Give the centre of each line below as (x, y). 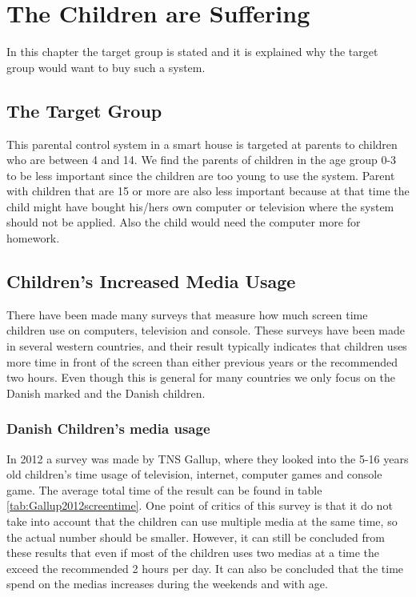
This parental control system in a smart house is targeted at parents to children (202, 144)
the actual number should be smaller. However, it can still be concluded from (196, 537)
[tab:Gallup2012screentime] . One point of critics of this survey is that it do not (200, 505)
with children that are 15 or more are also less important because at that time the (208, 191)
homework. (33, 238)
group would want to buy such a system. (106, 67)
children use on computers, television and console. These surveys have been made (206, 330)
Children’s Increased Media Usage (151, 281)
